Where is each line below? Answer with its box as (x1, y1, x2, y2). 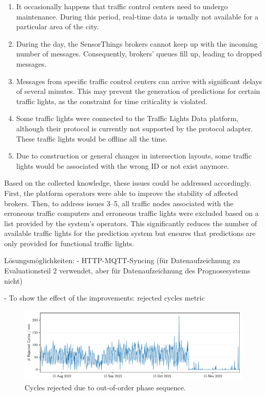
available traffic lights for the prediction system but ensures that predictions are (4, 228, 256, 239)
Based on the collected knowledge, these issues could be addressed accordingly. (4, 177, 252, 188)
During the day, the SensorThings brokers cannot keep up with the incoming (16, 38, 258, 49)
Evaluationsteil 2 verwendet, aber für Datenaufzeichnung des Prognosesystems (4, 265, 251, 276)
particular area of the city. (16, 21, 99, 32)
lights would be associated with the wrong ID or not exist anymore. (16, 160, 229, 171)
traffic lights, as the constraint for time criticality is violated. (16, 95, 208, 106)
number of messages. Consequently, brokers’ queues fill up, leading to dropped (16, 48, 262, 59)
